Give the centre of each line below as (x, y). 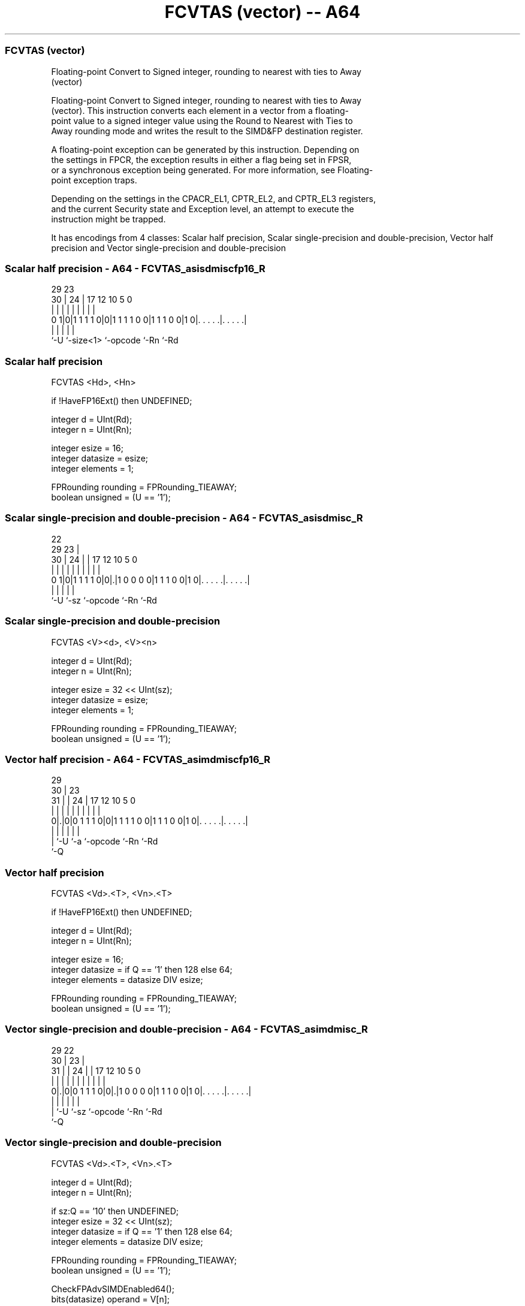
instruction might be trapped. (108, 219)
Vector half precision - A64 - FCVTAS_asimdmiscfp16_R (138, 759)
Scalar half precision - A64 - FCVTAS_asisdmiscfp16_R (135, 268)
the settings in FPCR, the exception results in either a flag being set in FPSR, (201, 159)
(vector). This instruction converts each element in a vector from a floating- (200, 110)
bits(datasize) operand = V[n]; (111, 1299)
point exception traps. (94, 180)
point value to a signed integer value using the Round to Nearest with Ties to (202, 120)
